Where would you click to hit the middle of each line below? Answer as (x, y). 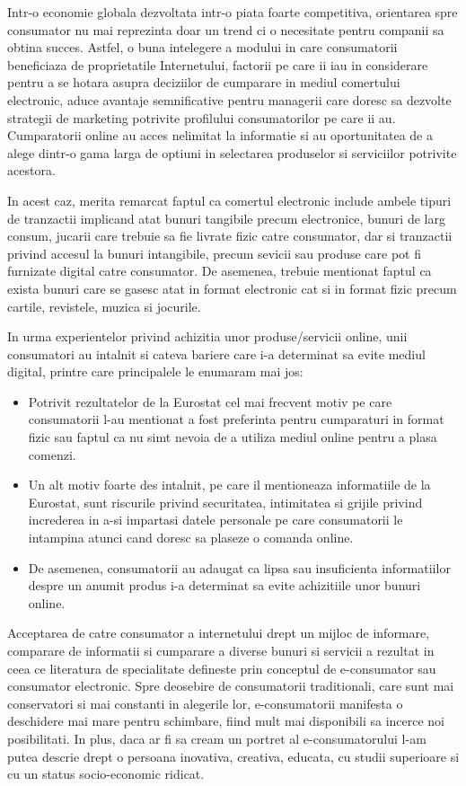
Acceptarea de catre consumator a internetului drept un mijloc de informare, (219, 633)
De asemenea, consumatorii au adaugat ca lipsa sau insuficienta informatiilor (239, 567)
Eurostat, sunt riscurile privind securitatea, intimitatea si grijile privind (225, 502)
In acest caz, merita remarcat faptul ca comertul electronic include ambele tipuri (229, 200)
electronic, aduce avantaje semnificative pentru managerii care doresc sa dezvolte (229, 99)
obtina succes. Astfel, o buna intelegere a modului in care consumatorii (202, 47)
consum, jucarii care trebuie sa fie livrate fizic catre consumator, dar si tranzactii (230, 236)
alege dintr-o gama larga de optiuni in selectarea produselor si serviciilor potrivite (232, 152)
